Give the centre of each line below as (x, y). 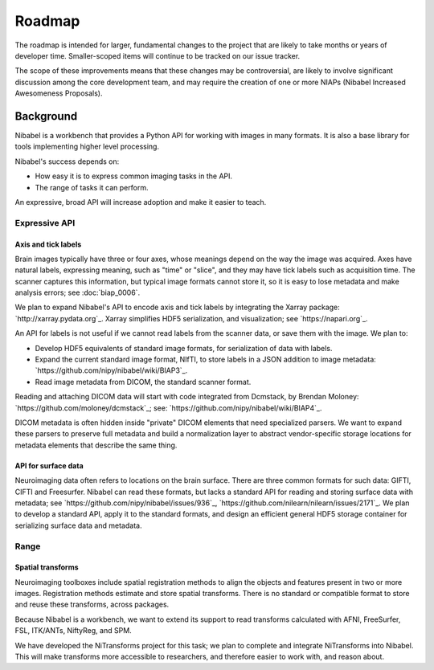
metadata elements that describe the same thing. (96, 445)
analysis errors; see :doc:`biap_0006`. (78, 292)
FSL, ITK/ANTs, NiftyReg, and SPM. (73, 631)
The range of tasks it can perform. (92, 187)
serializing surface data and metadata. (78, 525)
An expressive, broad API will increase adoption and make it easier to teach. (141, 202)
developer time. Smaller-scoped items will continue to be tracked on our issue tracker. (158, 55)
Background (46, 116)
